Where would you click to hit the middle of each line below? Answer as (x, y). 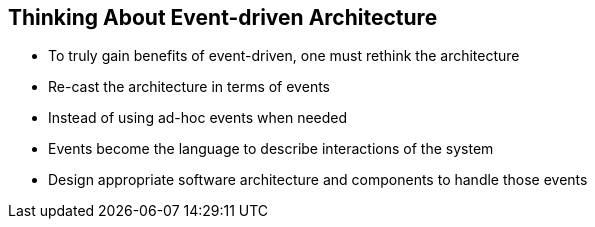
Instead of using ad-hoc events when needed (198, 118)
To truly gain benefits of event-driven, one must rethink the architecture (284, 56)
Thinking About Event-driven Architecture (223, 17)
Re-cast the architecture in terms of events (189, 87)
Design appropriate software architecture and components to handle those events (318, 180)
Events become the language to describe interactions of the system (271, 149)
